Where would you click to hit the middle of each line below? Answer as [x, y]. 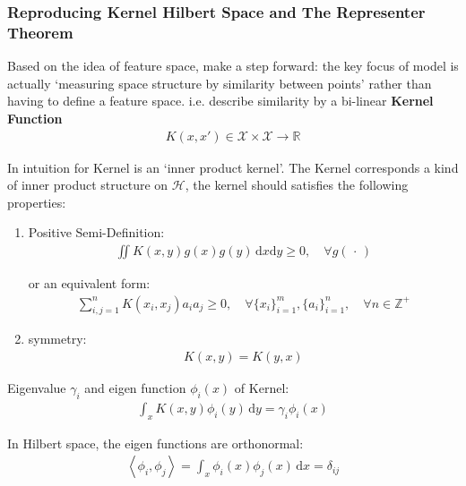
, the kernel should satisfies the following [297, 185]
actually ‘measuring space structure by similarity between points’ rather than [220, 83]
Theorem [40, 32]
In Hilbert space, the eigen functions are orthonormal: [155, 443]
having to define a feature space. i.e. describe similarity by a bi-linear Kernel [220, 101]
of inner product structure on [88, 185]
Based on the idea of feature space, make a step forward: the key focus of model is [233, 66]
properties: [37, 202]
